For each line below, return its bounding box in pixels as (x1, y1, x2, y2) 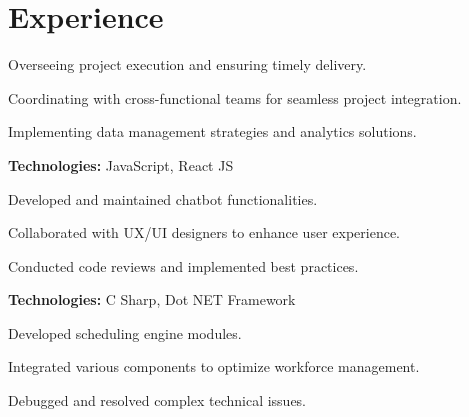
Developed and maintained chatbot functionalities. (8, 188, 318, 209)
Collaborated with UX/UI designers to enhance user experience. (8, 222, 400, 243)
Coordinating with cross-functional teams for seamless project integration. (8, 87, 462, 108)
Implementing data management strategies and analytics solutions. (8, 121, 417, 142)
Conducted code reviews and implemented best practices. (8, 255, 359, 276)
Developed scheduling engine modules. (8, 322, 242, 343)
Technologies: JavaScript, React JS (8, 154, 234, 175)
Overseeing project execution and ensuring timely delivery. (8, 54, 367, 75)
